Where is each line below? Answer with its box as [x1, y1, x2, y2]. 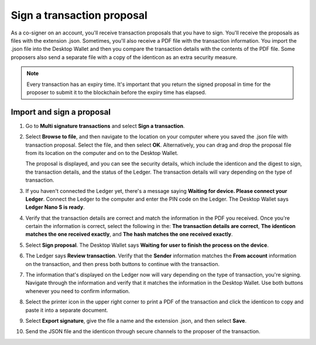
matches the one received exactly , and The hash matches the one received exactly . [25, 231, 233, 238]
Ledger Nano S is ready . [25, 203, 85, 211]
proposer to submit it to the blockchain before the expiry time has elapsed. [26, 88, 207, 96]
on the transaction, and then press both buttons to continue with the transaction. [25, 260, 219, 267]
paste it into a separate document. [25, 306, 108, 313]
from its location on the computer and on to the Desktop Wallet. [25, 149, 178, 156]
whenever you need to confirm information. [25, 287, 130, 295]
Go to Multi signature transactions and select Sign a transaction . [25, 122, 185, 129]
